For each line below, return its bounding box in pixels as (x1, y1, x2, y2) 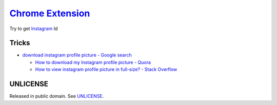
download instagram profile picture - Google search (22, 52, 132, 58)
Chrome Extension (9, 8, 90, 19)
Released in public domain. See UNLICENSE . (9, 93, 104, 99)
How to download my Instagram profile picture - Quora (35, 59, 151, 65)
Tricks (9, 39, 30, 47)
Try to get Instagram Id (9, 25, 58, 32)
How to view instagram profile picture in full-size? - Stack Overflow (35, 66, 177, 72)
